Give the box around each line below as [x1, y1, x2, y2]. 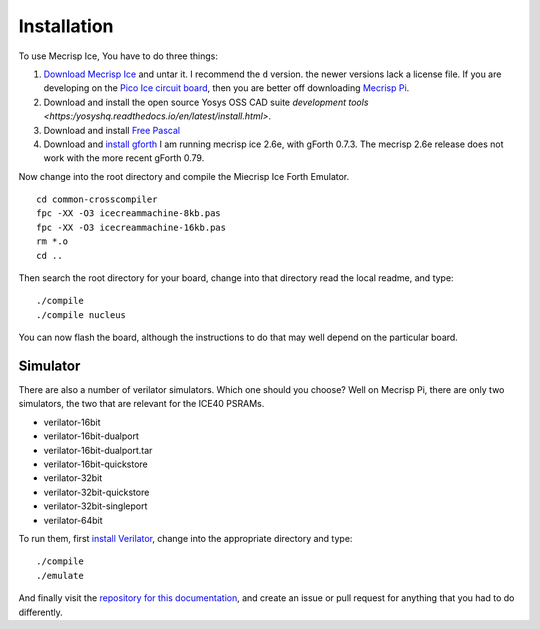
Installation [18, 15, 114, 37]
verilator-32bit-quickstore [43, 486, 150, 498]
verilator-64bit [43, 514, 104, 526]
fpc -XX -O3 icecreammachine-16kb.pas [36, 221, 227, 233]
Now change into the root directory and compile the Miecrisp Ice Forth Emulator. [18, 170, 350, 182]
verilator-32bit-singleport [43, 500, 148, 512]
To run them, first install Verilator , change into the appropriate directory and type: [18, 533, 353, 544]
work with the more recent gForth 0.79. [43, 152, 205, 164]
